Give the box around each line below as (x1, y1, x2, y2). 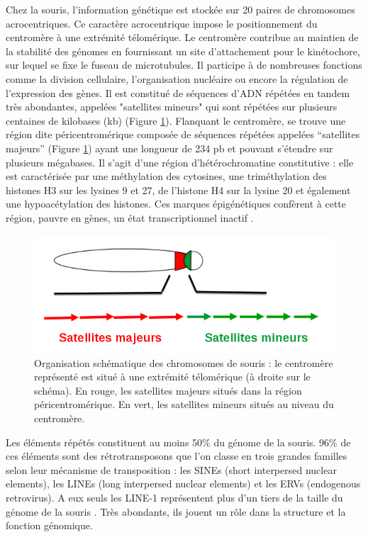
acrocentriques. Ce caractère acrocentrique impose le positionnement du (6, 16, 318, 30)
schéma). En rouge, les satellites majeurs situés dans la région (34, 383, 302, 397)
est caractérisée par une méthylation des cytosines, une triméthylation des (6, 169, 327, 183)
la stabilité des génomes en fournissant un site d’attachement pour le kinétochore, (6, 43, 360, 58)
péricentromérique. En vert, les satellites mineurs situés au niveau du (34, 397, 334, 412)
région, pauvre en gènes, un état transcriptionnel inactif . (6, 210, 254, 225)
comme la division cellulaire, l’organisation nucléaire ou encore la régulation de (6, 71, 348, 86)
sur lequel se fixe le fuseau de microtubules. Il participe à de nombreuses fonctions (6, 57, 362, 72)
